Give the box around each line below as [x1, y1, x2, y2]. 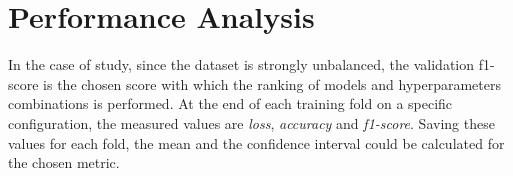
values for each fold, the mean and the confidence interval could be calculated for [8, 132, 505, 153]
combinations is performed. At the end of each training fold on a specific [8, 93, 453, 114]
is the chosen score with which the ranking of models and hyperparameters [43, 73, 501, 94]
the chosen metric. [8, 152, 120, 173]
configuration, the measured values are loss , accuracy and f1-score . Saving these [8, 112, 495, 133]
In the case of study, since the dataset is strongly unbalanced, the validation [8, 54, 475, 75]
